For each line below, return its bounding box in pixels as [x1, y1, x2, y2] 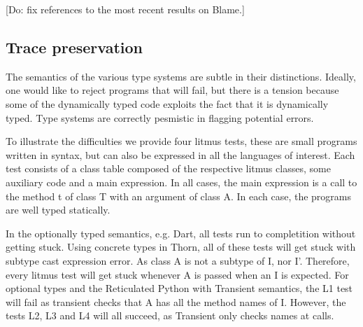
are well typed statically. [6, 202, 111, 217]
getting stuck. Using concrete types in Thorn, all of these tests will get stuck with [6, 239, 356, 254]
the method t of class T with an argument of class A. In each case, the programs [6, 188, 352, 203]
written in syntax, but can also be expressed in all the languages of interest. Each [6, 147, 355, 162]
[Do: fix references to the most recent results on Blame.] [6, 2, 245, 16]
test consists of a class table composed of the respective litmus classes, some [6, 161, 331, 176]
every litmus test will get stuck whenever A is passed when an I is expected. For [6, 267, 349, 281]
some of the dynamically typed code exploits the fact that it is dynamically [6, 96, 329, 111]
